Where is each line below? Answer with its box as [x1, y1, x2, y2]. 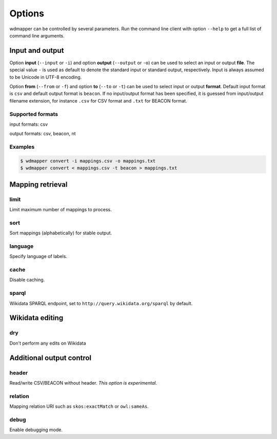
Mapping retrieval [9, 180, 68, 189]
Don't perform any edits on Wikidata [9, 340, 86, 346]
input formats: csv [9, 121, 48, 127]
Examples [9, 144, 35, 151]
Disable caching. [9, 277, 45, 283]
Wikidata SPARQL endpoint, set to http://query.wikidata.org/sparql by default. [9, 300, 193, 306]
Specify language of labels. [9, 253, 68, 260]
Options [9, 8, 45, 19]
